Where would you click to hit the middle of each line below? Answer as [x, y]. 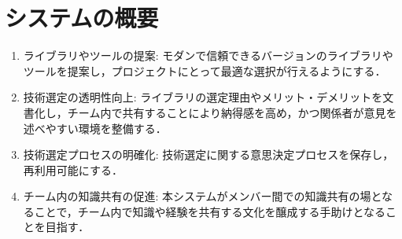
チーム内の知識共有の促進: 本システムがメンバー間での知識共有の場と [203, 196]
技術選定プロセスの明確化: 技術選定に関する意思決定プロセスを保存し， [208, 154]
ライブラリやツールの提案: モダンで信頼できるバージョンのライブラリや [208, 55]
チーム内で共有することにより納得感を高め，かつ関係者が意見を [232, 112]
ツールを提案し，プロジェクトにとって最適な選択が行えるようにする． [205, 70]
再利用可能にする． [73, 169]
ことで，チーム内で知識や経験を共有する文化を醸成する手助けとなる [210, 211]
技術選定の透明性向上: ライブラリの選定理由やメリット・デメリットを [203, 97]
